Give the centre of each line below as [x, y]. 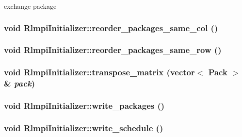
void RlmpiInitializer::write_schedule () [84, 128]
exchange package [30, 6]
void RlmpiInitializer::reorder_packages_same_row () [113, 50]
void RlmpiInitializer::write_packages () [84, 105]
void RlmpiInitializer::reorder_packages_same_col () [111, 27]
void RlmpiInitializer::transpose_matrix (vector [99, 72]
